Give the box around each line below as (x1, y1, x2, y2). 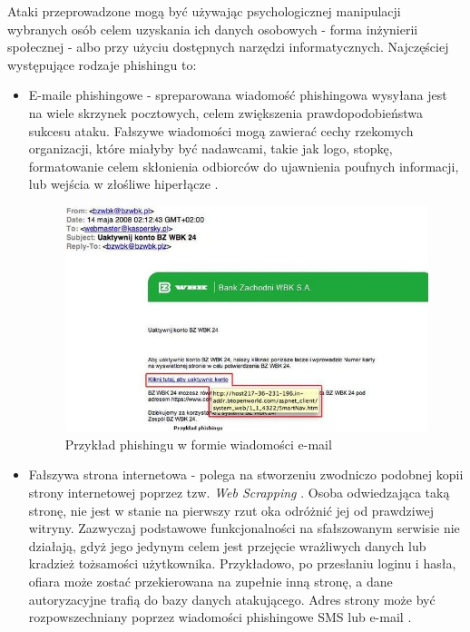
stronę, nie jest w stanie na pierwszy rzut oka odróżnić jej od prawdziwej (28, 500, 434, 519)
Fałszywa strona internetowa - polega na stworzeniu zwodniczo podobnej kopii (28, 465, 464, 484)
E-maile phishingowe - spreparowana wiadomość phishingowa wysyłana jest (28, 85, 447, 104)
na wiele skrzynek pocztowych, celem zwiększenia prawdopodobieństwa (28, 103, 424, 122)
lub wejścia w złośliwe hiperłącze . (28, 174, 219, 193)
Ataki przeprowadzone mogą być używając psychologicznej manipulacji (7, 2, 401, 20)
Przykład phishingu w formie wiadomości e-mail (64, 434, 332, 453)
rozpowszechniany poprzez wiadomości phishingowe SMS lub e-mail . (28, 607, 412, 627)
